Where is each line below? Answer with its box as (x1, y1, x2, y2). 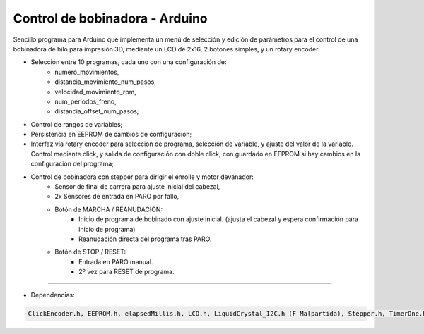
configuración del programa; (30, 159, 114, 168)
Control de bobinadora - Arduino (13, 11, 208, 26)
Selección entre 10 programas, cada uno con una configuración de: (30, 58, 227, 66)
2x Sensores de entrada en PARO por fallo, (54, 192, 179, 201)
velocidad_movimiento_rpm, (54, 87, 137, 96)
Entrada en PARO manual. (78, 257, 153, 266)
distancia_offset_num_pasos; (54, 107, 139, 116)
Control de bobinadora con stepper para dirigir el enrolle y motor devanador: (30, 173, 254, 181)
